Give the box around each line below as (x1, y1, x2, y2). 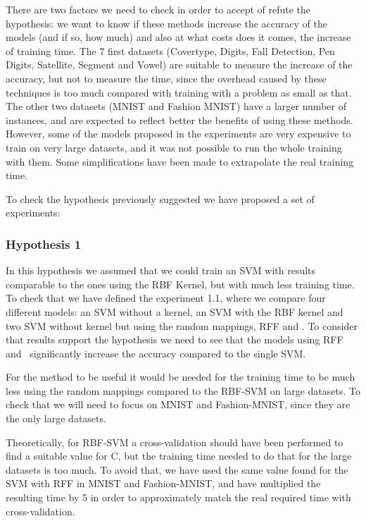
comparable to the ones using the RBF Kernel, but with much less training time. (6, 276, 355, 291)
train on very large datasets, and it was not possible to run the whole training (6, 140, 342, 154)
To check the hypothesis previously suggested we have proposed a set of (6, 191, 315, 206)
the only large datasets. (6, 411, 106, 426)
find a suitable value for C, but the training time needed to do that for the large (6, 448, 352, 463)
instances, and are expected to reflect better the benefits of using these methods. (6, 112, 353, 127)
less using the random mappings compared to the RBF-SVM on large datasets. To (6, 383, 360, 398)
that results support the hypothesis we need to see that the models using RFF (6, 332, 343, 347)
